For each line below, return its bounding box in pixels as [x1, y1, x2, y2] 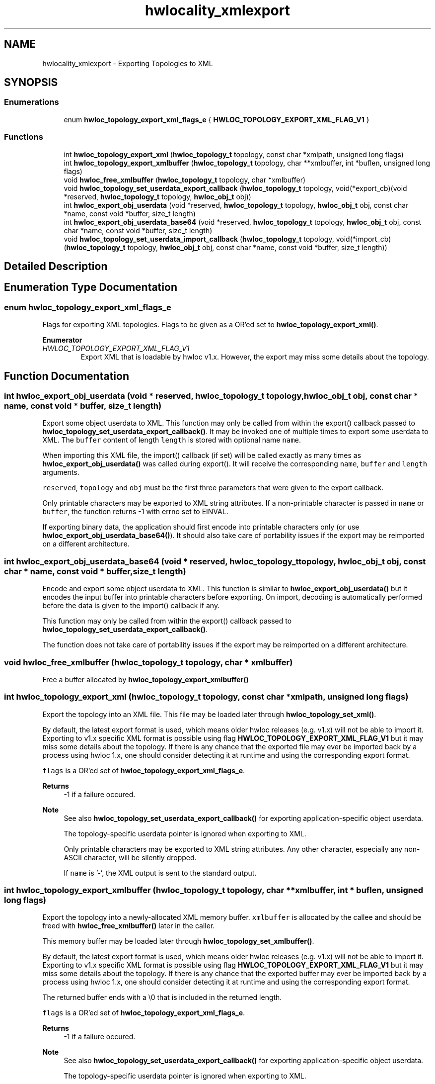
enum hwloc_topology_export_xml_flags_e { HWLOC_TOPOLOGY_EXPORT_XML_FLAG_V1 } [64, 115, 369, 124]
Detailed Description [4, 260, 108, 272]
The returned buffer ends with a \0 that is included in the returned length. [42, 993, 282, 1002]
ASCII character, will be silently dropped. [64, 853, 197, 862]
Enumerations [4, 97, 59, 107]
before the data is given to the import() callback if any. [42, 601, 220, 610]
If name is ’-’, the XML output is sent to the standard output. [64, 868, 257, 877]
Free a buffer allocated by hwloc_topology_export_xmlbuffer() [42, 675, 249, 684]
